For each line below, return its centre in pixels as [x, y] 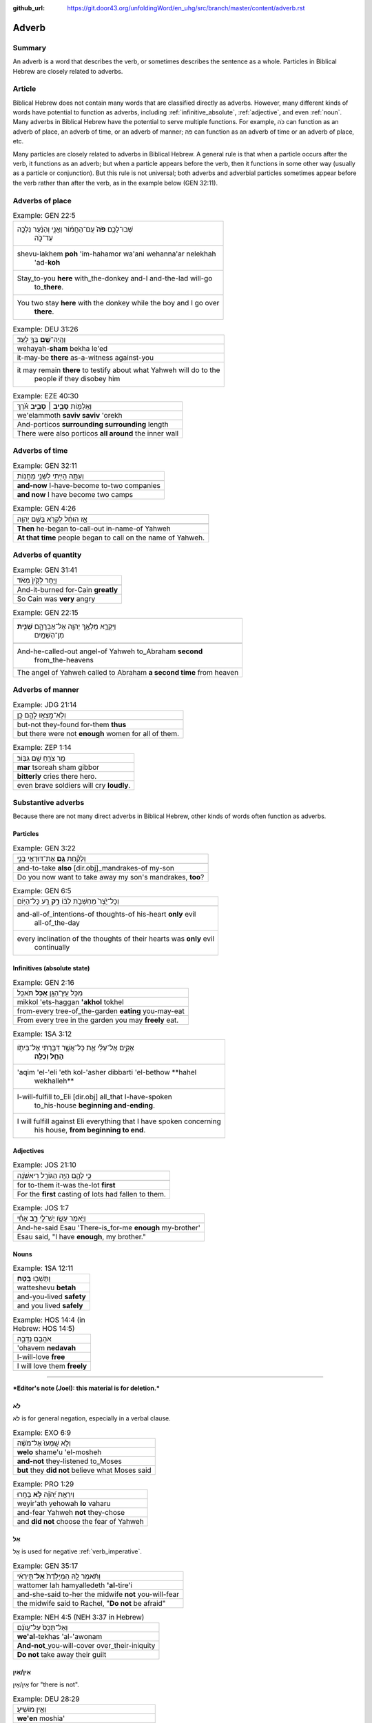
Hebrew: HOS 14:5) [44, 1328]
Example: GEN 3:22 [44, 848]
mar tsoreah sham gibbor [58, 767]
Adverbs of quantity [47, 555]
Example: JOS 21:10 [45, 1165]
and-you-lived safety [51, 1297]
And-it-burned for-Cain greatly [68, 589]
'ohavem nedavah [46, 1347]
